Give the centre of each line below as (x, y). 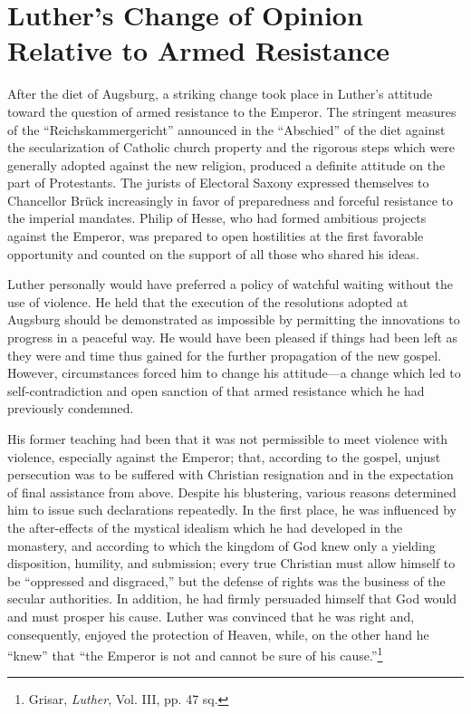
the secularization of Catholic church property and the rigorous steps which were (231, 147)
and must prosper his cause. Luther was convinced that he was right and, (211, 616)
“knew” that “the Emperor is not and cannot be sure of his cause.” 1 (195, 654)
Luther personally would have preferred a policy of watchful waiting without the (231, 284)
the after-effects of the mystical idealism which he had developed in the (205, 527)
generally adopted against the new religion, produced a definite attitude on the (226, 164)
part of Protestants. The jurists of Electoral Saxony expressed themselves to (218, 183)
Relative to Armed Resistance (199, 50)
